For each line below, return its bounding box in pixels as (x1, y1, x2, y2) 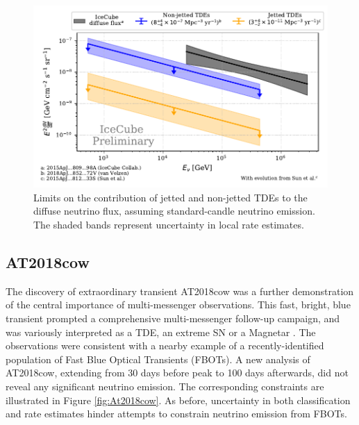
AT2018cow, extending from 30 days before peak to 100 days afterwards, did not (6, 365, 349, 380)
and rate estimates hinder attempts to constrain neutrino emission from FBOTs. (6, 406, 347, 421)
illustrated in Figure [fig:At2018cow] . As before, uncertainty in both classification (6, 392, 351, 407)
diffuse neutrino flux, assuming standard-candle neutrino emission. (33, 203, 315, 218)
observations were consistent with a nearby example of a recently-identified (6, 338, 324, 353)
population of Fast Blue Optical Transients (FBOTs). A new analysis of (6, 351, 310, 366)
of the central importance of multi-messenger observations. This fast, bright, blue (6, 297, 351, 312)
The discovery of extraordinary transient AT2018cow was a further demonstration (6, 283, 354, 298)
